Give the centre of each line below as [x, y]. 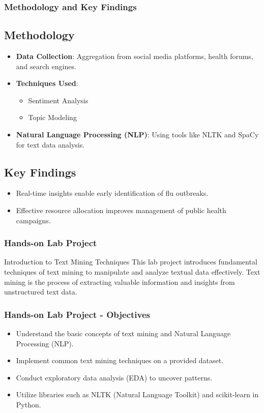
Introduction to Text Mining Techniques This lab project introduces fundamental [131, 262]
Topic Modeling [52, 117]
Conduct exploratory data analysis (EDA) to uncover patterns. [114, 377]
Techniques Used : [47, 83]
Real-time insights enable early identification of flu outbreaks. [112, 193]
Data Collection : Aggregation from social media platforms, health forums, [135, 56]
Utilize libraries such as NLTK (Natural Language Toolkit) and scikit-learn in [137, 394]
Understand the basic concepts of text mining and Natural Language [123, 333]
